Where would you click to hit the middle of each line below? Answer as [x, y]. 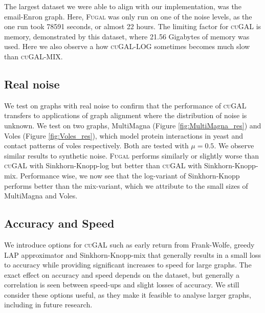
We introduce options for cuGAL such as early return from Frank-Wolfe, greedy [129, 244]
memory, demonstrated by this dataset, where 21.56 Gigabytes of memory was [127, 36]
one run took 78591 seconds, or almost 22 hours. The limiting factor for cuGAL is [133, 26]
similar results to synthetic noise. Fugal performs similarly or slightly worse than [132, 155]
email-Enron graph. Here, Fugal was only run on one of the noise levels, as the [128, 16]
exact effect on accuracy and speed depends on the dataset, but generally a [122, 274]
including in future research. [48, 305]
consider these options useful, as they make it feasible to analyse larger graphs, [128, 294]
